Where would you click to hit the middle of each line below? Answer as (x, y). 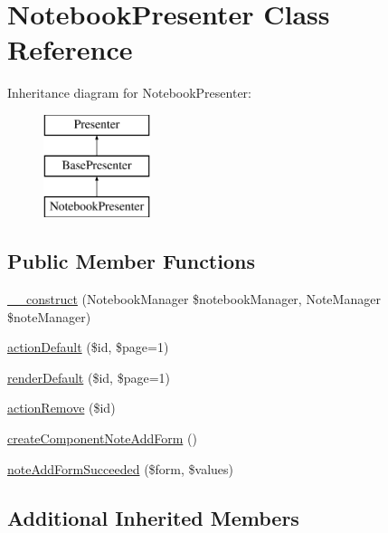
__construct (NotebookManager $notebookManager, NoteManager (194, 299)
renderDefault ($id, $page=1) (89, 377)
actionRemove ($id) (62, 408)
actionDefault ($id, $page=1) (88, 347)
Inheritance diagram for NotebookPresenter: (129, 93)
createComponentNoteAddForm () (102, 438)
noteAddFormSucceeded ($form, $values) (121, 468)
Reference (70, 49)
